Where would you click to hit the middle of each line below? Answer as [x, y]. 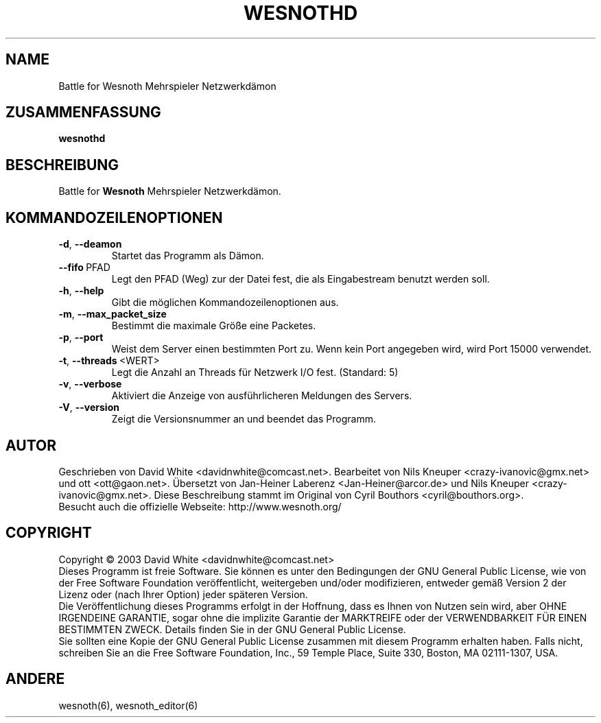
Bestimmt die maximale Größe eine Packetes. [214, 326]
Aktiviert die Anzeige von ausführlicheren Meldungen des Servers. [262, 396]
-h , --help [81, 291]
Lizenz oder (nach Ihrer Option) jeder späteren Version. [183, 594]
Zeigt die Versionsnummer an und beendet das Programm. [244, 419]
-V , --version [89, 407]
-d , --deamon [90, 244]
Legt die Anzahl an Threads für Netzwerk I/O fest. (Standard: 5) [255, 372]
